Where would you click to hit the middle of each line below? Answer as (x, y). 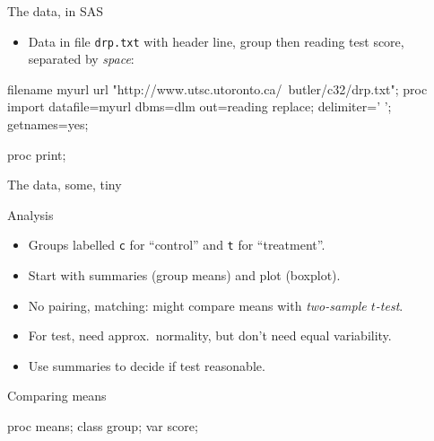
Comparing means (57, 396)
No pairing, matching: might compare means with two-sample (197, 305)
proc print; (37, 154)
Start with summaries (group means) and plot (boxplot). (184, 275)
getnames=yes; (48, 124)
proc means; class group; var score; (103, 426)
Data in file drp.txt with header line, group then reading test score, (216, 41)
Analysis (30, 214)
